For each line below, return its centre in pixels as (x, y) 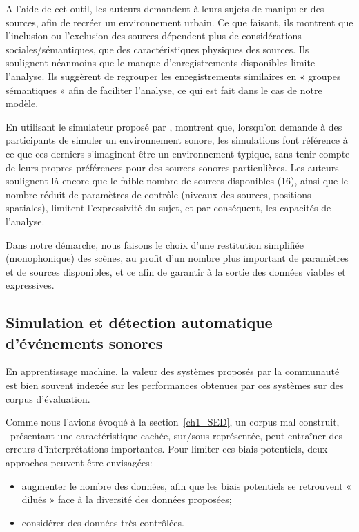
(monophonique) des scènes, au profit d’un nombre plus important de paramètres (177, 258)
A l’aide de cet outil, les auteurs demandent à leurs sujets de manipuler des (165, 8)
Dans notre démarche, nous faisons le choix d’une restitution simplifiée (155, 244)
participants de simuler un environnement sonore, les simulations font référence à (177, 140)
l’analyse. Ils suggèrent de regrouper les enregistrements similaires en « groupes (173, 76)
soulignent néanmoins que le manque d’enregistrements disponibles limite (161, 63)
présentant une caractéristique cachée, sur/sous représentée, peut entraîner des (176, 435)
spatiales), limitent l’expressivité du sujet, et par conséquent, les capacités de (168, 208)
